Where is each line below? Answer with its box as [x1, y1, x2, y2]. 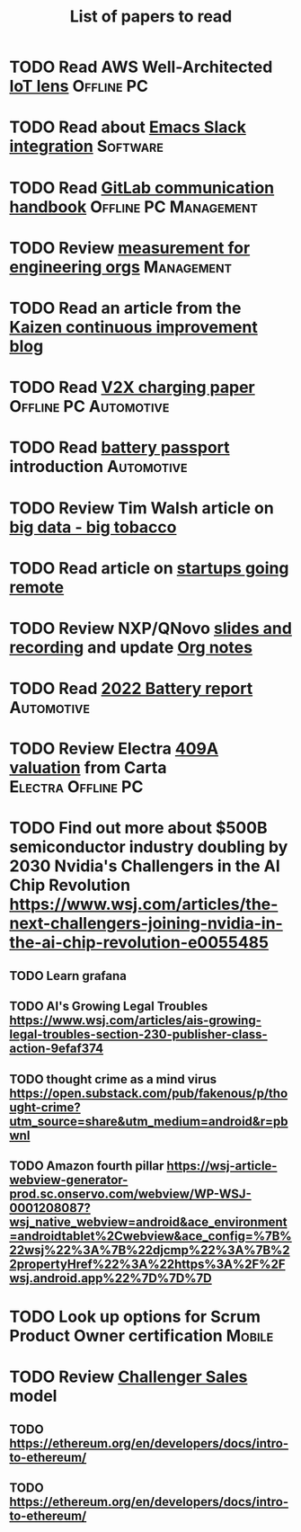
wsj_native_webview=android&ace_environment [9, 1215, 288, 1229]
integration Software [9, 137, 164, 156]
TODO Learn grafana [9, 968, 128, 984]
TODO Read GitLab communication [9, 177, 275, 198]
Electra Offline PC [9, 777, 144, 797]
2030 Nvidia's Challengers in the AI [9, 856, 280, 877]
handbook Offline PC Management [9, 196, 259, 217]
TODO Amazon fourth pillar [9, 1158, 164, 1173]
